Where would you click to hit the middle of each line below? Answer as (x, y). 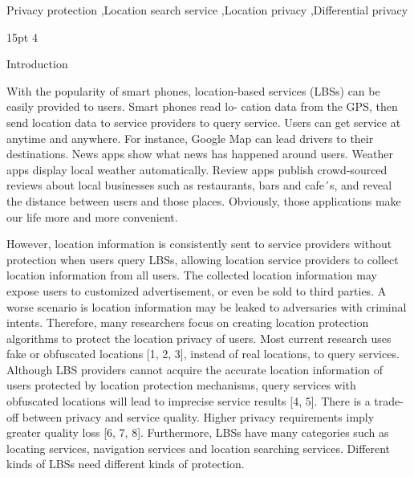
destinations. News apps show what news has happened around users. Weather (200, 154)
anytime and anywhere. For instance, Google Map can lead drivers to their (190, 138)
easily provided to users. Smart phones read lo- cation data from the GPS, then (202, 106)
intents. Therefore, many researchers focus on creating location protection (188, 322)
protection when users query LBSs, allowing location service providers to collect (203, 259)
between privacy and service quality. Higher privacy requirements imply (198, 416)
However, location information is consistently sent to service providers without (199, 244)
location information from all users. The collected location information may (192, 275)
